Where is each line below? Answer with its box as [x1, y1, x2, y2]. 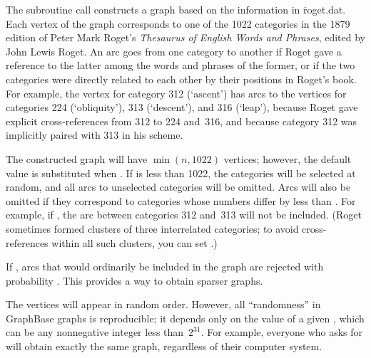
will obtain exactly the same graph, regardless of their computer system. [6, 339, 322, 354]
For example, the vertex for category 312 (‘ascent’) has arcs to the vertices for [6, 85, 347, 100]
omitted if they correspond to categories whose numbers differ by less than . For [6, 193, 356, 208]
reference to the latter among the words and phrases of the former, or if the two [6, 58, 355, 73]
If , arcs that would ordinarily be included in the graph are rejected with [6, 259, 324, 274]
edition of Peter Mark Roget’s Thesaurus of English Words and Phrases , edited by [6, 30, 366, 45]
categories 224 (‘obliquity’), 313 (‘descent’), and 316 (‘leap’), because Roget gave [6, 100, 358, 115]
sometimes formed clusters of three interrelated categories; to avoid [6, 221, 299, 236]
